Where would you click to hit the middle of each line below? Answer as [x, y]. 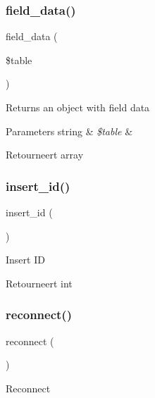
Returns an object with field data [78, 107]
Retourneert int [39, 283]
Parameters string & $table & [69, 131]
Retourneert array [45, 155]
